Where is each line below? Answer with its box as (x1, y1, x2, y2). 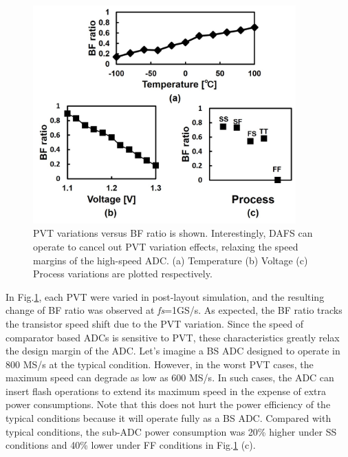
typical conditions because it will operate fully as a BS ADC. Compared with (6, 411, 331, 425)
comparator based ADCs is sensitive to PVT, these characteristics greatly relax (6, 330, 340, 344)
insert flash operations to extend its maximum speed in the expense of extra (6, 383, 327, 398)
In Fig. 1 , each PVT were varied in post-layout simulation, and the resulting (6, 289, 325, 304)
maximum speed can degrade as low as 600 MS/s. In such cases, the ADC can (6, 370, 334, 385)
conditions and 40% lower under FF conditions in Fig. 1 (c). (6, 438, 256, 452)
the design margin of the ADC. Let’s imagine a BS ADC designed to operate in (6, 343, 340, 358)
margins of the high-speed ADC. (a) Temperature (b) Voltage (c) (33, 253, 308, 267)
